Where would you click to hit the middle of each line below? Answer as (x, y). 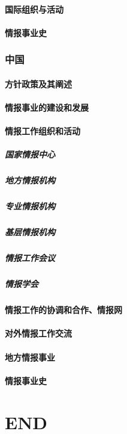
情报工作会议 (30, 258)
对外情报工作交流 (38, 333)
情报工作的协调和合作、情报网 (63, 310)
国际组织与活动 (34, 9)
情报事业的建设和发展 (47, 107)
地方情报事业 (30, 357)
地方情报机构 (30, 180)
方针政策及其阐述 (38, 83)
